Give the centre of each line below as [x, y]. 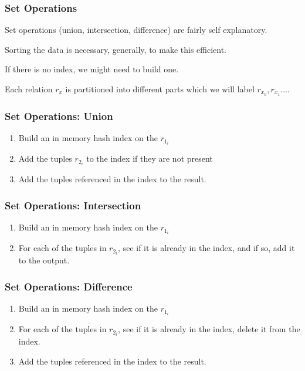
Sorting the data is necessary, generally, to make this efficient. [116, 49]
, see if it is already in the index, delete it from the [209, 329]
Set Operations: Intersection [73, 205]
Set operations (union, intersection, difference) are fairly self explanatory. [136, 30]
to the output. [44, 260]
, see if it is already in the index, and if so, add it [206, 248]
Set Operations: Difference [69, 286]
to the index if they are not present [150, 158]
